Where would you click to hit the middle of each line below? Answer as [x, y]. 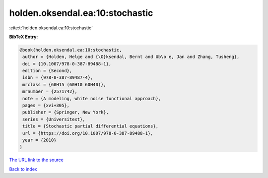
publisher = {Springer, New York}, [66, 112]
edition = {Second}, [47, 71]
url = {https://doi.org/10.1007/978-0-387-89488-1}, [88, 133]
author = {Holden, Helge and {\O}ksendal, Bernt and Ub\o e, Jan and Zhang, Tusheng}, [131, 57]
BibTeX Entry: [24, 37]
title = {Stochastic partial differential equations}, [91, 126]
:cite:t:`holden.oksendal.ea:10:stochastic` [51, 28]
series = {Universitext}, [54, 119]
